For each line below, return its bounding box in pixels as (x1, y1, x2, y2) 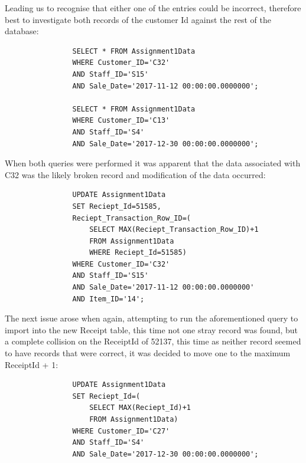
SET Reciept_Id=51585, (72, 202, 161, 211)
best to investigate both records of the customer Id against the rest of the (5, 13, 271, 25)
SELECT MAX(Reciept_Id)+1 (89, 403, 191, 412)
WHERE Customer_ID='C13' (72, 116, 170, 125)
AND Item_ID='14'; (72, 294, 145, 303)
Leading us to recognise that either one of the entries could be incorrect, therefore (5, 2, 301, 14)
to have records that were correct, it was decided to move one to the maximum (5, 347, 291, 359)
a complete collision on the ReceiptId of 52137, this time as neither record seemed (5, 335, 301, 347)
